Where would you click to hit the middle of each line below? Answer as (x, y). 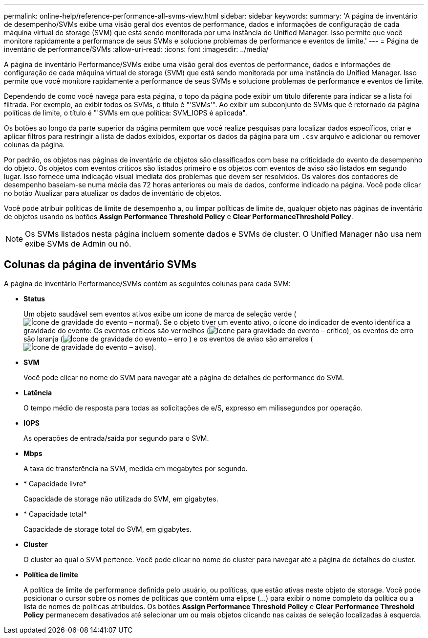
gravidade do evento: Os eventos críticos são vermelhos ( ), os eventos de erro (219, 330)
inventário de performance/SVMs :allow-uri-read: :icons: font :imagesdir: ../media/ (136, 49)
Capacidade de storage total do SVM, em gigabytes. (107, 529)
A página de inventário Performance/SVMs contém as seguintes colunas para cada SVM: (147, 283)
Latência (38, 392)
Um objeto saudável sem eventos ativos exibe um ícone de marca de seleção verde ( (160, 314)
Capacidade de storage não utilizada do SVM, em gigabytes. (121, 499)
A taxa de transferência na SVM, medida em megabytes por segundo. (136, 468)
